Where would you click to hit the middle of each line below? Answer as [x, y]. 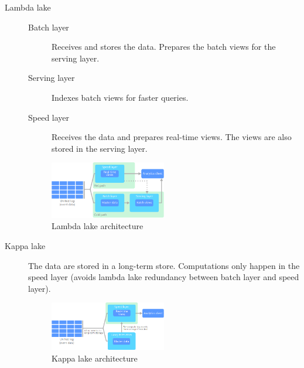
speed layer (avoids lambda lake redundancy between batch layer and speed [164, 277]
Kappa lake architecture [95, 358]
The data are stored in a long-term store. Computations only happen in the [164, 265]
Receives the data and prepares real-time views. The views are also [172, 137]
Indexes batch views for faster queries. [120, 97]
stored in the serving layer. [100, 148]
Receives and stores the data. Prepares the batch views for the [164, 47]
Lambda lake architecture [98, 226]
